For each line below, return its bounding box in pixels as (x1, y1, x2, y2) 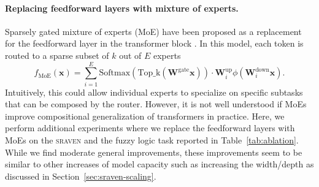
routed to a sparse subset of (5, 48, 109, 61)
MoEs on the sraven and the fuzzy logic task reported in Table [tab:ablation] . (5, 134, 299, 147)
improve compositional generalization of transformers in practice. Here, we (5, 109, 285, 122)
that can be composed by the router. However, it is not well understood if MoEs (5, 97, 307, 110)
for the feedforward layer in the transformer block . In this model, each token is (5, 37, 304, 50)
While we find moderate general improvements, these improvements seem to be (5, 145, 302, 158)
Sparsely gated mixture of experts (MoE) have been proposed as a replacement (5, 25, 302, 37)
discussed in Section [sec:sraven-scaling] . (5, 169, 156, 182)
